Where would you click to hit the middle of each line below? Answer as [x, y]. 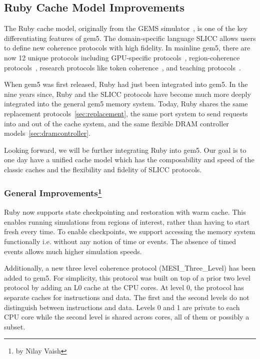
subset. [15, 326]
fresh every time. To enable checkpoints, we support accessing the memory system [130, 231]
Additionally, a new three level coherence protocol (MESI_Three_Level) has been [130, 268]
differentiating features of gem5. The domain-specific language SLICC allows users [130, 38]
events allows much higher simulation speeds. [73, 251]
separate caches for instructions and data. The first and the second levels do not [127, 297]
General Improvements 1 [53, 192]
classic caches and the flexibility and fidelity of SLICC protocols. [103, 169]
